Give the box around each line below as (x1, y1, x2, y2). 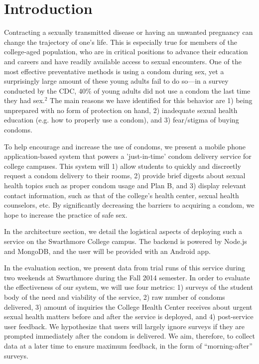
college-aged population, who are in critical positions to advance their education (4, 46, 248, 57)
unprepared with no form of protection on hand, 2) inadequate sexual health (4, 105, 238, 115)
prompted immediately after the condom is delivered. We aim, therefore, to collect (4, 331, 255, 341)
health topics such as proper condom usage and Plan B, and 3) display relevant (4, 180, 246, 191)
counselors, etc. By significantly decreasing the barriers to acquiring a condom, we (4, 200, 255, 210)
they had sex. (4, 95, 45, 106)
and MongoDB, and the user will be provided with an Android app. (4, 245, 211, 256)
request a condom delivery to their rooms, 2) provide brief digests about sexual (4, 170, 246, 181)
